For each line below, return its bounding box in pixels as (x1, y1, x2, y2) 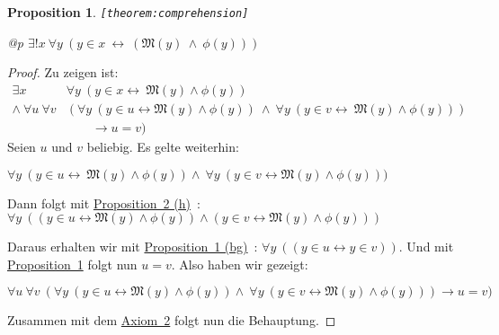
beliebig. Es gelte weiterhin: (86, 137, 239, 155)
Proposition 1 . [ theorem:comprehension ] (7, 3, 249, 21)
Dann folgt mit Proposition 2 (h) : (7, 193, 200, 212)
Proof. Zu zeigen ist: (7, 63, 119, 82)
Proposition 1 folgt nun (7, 254, 138, 273)
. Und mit (398, 237, 454, 256)
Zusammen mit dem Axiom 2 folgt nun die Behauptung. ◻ (7, 311, 336, 330)
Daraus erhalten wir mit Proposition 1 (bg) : (7, 237, 258, 256)
